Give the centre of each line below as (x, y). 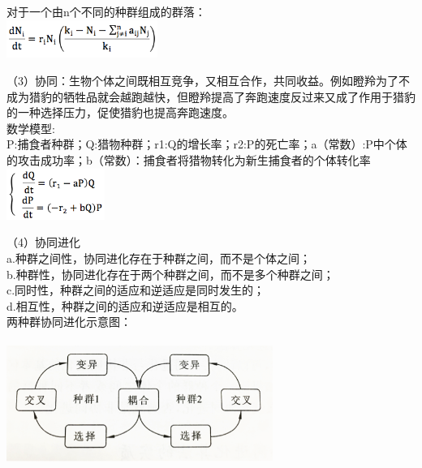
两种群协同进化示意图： (69, 322)
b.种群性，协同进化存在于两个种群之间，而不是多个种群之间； (170, 274)
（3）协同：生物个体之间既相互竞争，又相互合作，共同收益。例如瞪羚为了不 (208, 80)
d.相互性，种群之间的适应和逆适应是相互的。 (125, 305)
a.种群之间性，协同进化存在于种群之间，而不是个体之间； (159, 258)
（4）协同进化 (43, 242)
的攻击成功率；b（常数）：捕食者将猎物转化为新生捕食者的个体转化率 (189, 159)
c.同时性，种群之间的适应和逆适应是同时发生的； (136, 290)
